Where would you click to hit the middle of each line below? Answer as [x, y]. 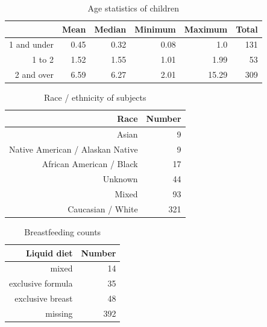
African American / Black [90, 164]
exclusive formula [41, 283]
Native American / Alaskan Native [74, 149]
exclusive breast [44, 298]
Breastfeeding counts [63, 231]
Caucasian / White [103, 208]
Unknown [120, 179]
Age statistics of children [133, 8]
